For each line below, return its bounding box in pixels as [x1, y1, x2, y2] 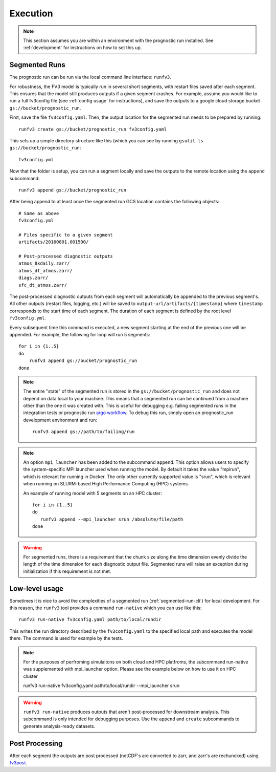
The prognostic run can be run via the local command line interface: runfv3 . [9, 74, 171, 80]
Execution [9, 8, 53, 19]
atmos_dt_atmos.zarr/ [18, 268, 73, 273]
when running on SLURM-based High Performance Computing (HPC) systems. [23, 481, 189, 487]
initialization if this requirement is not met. [23, 568, 111, 574]
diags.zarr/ [18, 275, 49, 281]
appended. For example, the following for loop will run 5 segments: [9, 331, 150, 337]
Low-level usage [9, 584, 64, 593]
